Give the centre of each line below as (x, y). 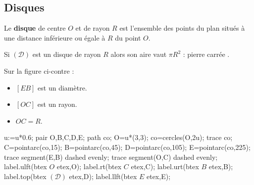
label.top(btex (25, 176)
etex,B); (221, 166)
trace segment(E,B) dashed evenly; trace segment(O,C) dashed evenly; (111, 157)
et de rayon (93, 28)
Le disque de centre (35, 28)
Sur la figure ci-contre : (39, 70)
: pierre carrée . (206, 54)
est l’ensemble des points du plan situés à (182, 28)
